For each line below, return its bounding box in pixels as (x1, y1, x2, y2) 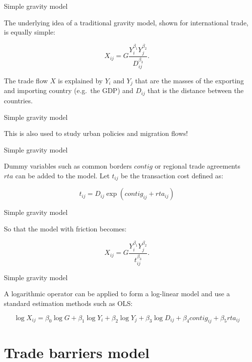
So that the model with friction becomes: (4, 223, 126, 233)
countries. (4, 95, 33, 105)
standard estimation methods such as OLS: (4, 298, 133, 308)
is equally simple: (4, 27, 56, 37)
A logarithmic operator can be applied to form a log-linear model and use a (4, 288, 230, 299)
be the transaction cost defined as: (121, 170, 224, 180)
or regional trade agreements (155, 161, 240, 171)
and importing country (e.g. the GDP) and (4, 85, 134, 95)
